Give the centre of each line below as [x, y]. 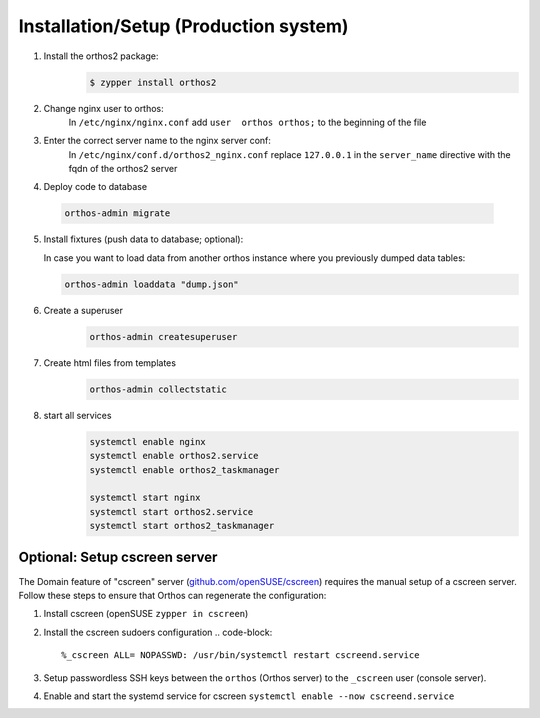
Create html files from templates [110, 362]
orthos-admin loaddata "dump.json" [151, 284]
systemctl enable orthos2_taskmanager [184, 469]
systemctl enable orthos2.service [174, 456]
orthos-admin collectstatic [158, 389]
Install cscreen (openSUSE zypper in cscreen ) [146, 614]
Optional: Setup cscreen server [118, 557]
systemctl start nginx [145, 498]
